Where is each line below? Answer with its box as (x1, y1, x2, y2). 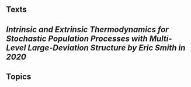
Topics (6, 72, 32, 82)
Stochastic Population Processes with (6, 33, 148, 43)
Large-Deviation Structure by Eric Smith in (27, 43, 186, 53)
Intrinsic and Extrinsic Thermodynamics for (6, 25, 169, 34)
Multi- (149, 33, 172, 43)
